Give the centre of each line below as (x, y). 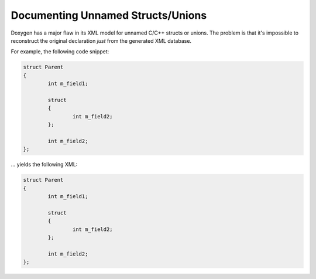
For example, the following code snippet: (60, 52)
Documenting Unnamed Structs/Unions (109, 15)
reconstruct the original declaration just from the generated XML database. (101, 40)
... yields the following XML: (44, 165)
